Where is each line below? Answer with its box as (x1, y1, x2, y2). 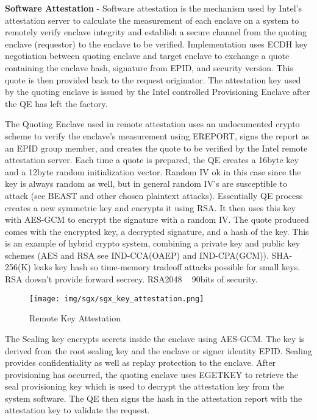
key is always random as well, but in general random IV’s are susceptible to (5, 177, 287, 190)
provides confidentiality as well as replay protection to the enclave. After (5, 356, 276, 369)
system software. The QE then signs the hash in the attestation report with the (5, 391, 302, 404)
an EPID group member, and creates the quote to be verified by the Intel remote (5, 141, 308, 154)
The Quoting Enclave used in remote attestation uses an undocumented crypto (5, 117, 300, 130)
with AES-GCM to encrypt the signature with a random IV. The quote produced (5, 213, 309, 226)
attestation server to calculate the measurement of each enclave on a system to (5, 13, 299, 26)
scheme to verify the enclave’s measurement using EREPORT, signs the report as (5, 129, 309, 142)
